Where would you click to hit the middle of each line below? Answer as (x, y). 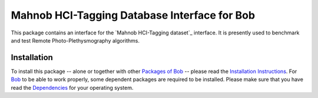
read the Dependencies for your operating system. (72, 87)
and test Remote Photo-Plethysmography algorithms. (75, 40)
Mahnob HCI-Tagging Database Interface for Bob (133, 15)
